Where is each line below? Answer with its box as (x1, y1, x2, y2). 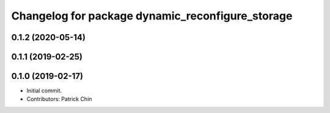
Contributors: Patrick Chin (26, 95, 92, 103)
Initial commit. (26, 87, 62, 94)
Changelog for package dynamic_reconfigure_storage (11, 9, 293, 22)
